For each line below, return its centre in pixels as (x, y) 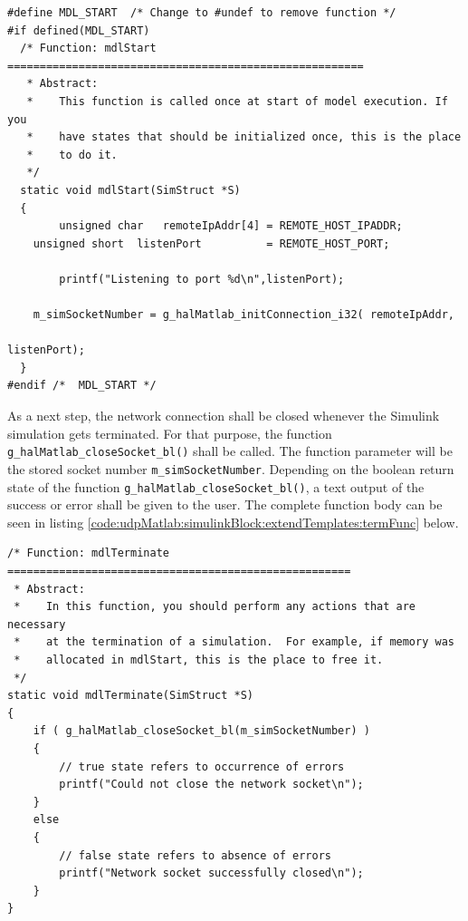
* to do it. (72, 155)
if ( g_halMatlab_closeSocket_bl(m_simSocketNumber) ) (201, 731)
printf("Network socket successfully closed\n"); (211, 873)
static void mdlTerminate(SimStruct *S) (131, 696)
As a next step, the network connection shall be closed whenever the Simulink (224, 416)
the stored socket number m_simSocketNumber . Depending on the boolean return (231, 468)
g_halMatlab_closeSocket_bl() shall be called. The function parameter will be (230, 451)
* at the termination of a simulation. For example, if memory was (234, 642)
